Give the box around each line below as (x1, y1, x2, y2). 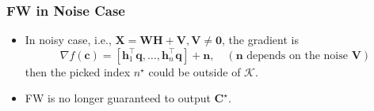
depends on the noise (246, 50, 348, 61)
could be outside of (148, 63, 241, 80)
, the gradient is (222, 31, 299, 48)
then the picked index (25, 63, 131, 80)
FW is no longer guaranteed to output (25, 90, 211, 106)
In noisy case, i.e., (25, 31, 112, 48)
